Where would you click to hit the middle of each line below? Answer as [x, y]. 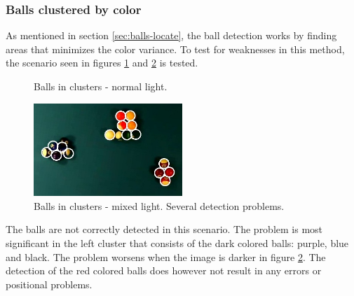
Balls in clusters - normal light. [101, 86]
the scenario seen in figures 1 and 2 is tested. [102, 63]
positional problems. [49, 284]
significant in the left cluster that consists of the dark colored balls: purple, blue [177, 242]
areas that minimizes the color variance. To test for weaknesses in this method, [175, 49]
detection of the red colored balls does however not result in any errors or [164, 270]
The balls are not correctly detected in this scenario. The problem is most [164, 229]
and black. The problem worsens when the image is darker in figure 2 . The [166, 256]
